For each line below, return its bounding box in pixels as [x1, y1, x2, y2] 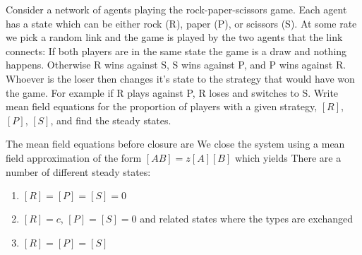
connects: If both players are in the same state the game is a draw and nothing [6, 43, 347, 58]
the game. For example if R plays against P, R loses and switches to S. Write [6, 85, 339, 100]
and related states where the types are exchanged [140, 211, 353, 226]
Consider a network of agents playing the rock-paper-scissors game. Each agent [6, 2, 347, 16]
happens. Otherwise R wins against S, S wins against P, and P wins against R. [6, 57, 346, 72]
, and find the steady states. [50, 112, 171, 127]
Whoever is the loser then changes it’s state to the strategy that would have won [6, 71, 355, 85]
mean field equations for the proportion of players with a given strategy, [6, 99, 318, 114]
